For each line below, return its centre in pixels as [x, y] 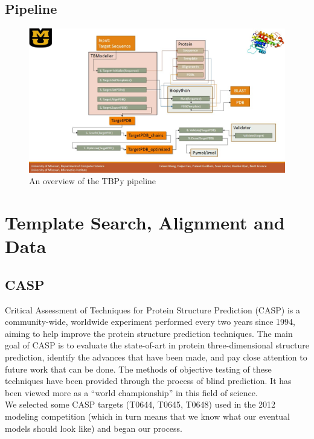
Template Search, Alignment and [145, 223]
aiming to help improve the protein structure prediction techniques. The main [149, 333]
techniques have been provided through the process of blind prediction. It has [148, 381]
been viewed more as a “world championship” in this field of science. [131, 392]
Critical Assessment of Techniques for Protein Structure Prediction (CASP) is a [152, 309]
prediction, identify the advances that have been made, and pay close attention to [156, 357]
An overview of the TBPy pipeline [93, 181]
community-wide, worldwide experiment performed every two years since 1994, [150, 322]
